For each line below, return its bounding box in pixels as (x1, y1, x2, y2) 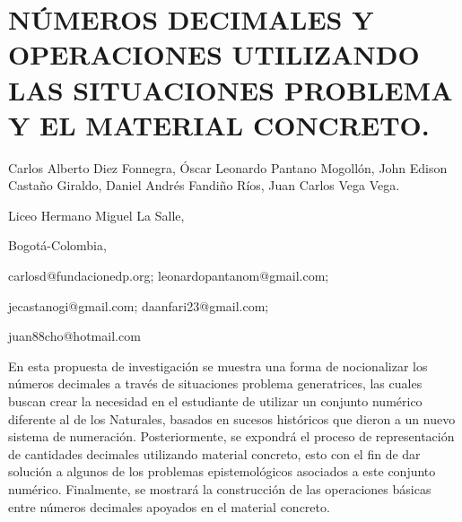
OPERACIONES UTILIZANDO (8, 36, 420, 73)
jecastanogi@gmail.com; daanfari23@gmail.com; (8, 296, 269, 315)
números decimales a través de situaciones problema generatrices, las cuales (8, 374, 423, 393)
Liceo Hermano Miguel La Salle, (8, 205, 185, 224)
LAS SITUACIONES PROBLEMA (8, 71, 453, 108)
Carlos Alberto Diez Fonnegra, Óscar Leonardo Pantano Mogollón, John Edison (8, 158, 448, 177)
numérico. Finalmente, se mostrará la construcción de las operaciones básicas (8, 480, 431, 498)
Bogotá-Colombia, (8, 236, 107, 255)
